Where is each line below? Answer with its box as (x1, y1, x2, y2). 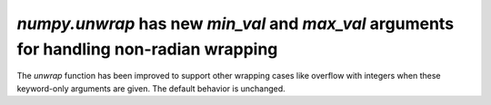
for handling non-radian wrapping (16, 39, 278, 59)
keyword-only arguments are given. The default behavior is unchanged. (16, 82, 286, 94)
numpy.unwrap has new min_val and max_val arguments (16, 14, 455, 33)
